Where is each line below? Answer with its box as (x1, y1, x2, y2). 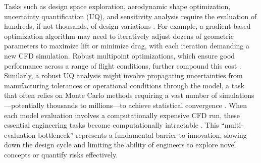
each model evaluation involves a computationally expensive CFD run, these (4, 110, 240, 120)
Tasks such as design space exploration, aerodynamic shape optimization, (4, 1, 231, 11)
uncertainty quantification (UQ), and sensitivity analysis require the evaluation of (4, 11, 257, 21)
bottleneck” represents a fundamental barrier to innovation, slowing (38, 129, 247, 140)
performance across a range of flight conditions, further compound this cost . (4, 60, 241, 71)
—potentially (4, 99, 44, 110)
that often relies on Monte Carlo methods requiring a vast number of (4, 90, 217, 100)
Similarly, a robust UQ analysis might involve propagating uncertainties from (4, 70, 243, 81)
